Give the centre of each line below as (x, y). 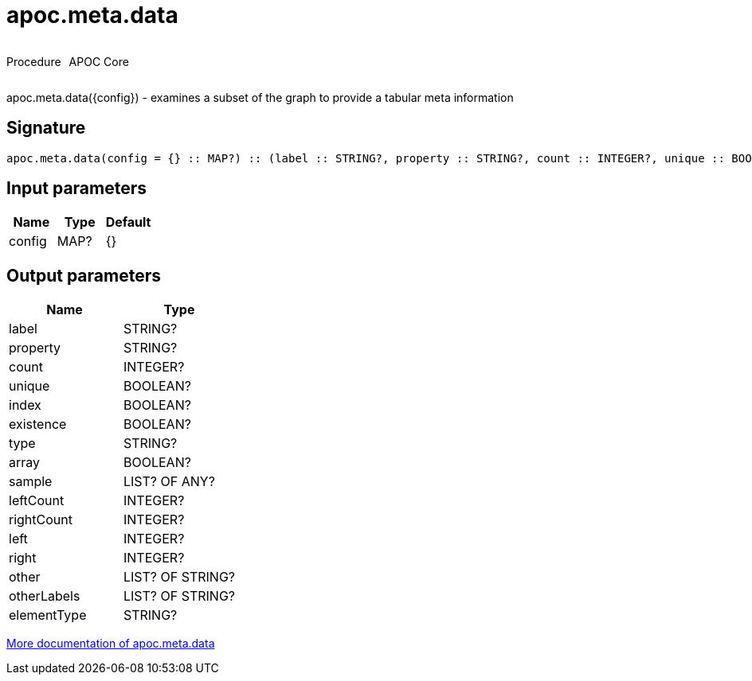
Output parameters (84, 275)
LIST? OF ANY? (169, 482)
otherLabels (45, 596)
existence (38, 424)
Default (128, 222)
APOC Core (99, 61)
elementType (48, 615)
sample (31, 482)
